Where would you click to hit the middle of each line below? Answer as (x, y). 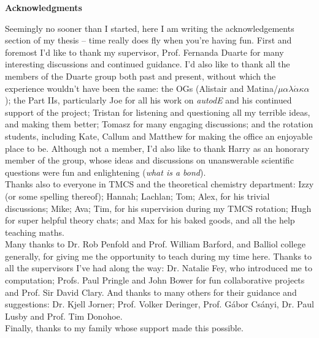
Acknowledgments (44, 7)
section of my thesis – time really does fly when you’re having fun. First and (148, 40)
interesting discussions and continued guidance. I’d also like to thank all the (148, 64)
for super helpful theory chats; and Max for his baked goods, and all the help (150, 220)
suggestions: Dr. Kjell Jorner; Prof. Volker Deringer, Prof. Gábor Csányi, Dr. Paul (159, 304)
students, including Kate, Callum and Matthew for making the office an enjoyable (159, 136)
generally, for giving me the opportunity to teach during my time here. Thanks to (159, 256)
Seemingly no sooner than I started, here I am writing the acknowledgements (150, 28)
